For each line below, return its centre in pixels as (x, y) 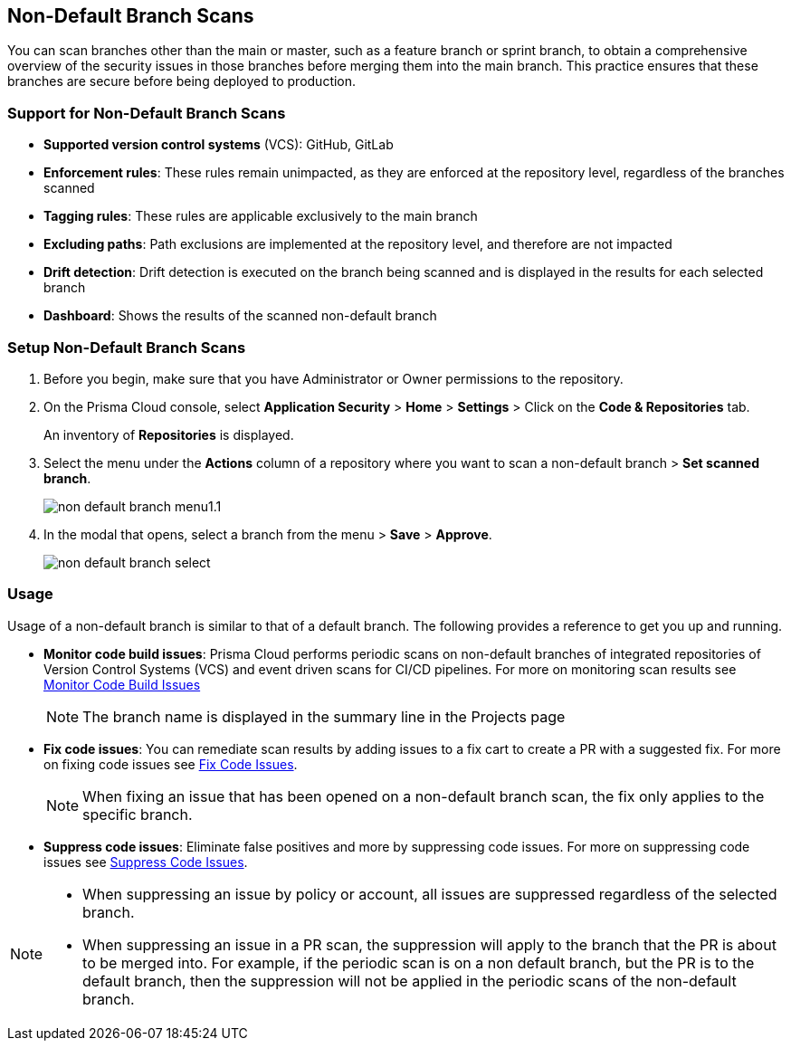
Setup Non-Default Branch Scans (127, 347)
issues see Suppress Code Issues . (146, 862)
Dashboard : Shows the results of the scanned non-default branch (240, 316)
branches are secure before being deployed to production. (182, 81)
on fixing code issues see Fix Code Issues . (171, 764)
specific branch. (138, 814)
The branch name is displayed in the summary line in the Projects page (324, 716)
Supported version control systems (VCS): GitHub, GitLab (219, 145)
